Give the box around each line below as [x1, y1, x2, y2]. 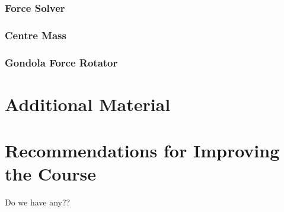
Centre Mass [5, 27, 66, 42]
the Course [5, 162, 96, 186]
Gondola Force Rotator [5, 55, 118, 69]
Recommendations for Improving [5, 138, 280, 163]
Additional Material [5, 91, 171, 116]
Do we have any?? [5, 196, 71, 208]
